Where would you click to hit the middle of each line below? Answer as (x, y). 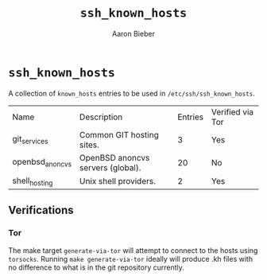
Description (101, 117)
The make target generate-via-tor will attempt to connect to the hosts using (133, 250)
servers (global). (110, 167)
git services (31, 140)
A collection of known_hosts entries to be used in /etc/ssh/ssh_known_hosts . (132, 93)
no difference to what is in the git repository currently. (97, 267)
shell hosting (33, 181)
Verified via (232, 111)
